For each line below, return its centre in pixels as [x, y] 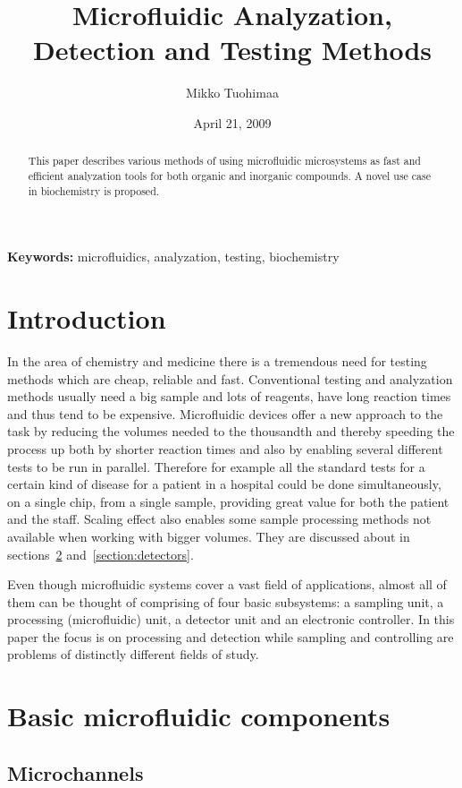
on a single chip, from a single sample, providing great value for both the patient [228, 501]
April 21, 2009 [232, 122]
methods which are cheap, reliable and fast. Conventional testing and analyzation [230, 378]
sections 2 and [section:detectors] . [101, 554]
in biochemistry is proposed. [94, 190]
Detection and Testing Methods [232, 50]
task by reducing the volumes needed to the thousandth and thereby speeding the [231, 431]
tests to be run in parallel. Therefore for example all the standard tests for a [216, 466]
